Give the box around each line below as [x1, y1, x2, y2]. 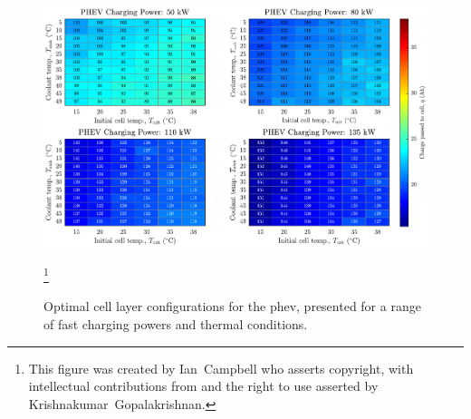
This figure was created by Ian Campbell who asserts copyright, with [28, 358, 414, 377]
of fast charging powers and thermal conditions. [43, 314, 308, 333]
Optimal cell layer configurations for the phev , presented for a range [43, 297, 421, 316]
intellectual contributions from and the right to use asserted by [28, 376, 379, 395]
